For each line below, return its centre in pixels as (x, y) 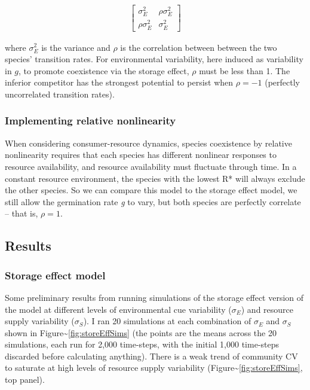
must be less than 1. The (245, 70)
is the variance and (76, 47)
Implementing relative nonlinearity (90, 121)
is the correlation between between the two (199, 47)
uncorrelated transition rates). (60, 94)
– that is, (22, 213)
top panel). (25, 380)
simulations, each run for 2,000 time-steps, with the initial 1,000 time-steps (142, 344)
